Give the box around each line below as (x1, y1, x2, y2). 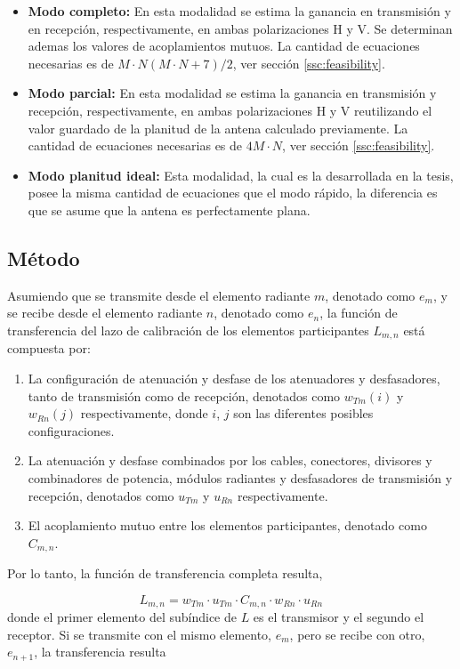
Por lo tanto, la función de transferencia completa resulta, (7, 564, 323, 583)
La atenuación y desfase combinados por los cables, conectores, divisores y (28, 451, 432, 470)
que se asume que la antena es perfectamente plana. (28, 200, 311, 219)
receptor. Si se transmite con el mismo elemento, (7, 625, 272, 643)
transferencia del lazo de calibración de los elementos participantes (7, 320, 369, 339)
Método (7, 244, 80, 271)
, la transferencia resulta (34, 642, 166, 661)
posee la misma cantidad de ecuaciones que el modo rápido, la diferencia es (28, 183, 438, 202)
